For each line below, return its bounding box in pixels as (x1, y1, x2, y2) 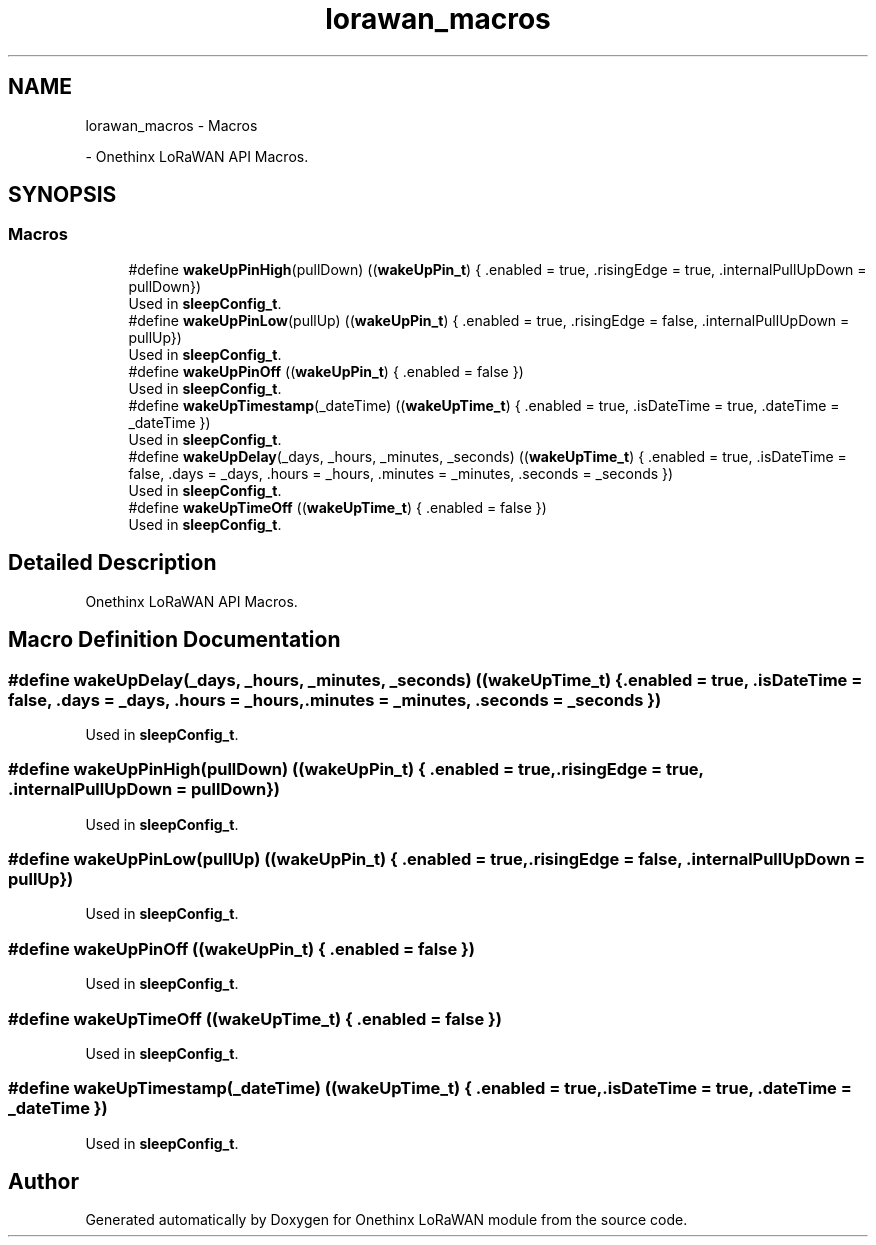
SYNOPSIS (8, 182, 117, 208)
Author (8, 1169, 79, 1195)
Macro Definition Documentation (8, 627, 341, 653)
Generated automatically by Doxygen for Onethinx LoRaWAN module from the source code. (85, 1211, 688, 1229)
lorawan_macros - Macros (85, 116, 258, 134)
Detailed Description (8, 550, 217, 576)
